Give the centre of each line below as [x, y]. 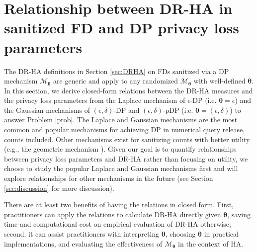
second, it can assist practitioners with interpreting [82, 234]
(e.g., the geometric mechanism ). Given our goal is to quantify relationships [120, 149]
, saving [239, 214]
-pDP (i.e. [178, 110]
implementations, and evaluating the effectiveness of [83, 243]
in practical [221, 234]
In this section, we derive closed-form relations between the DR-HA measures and [128, 90]
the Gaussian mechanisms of [47, 110]
